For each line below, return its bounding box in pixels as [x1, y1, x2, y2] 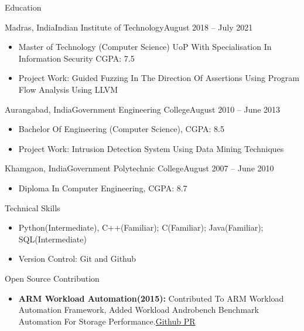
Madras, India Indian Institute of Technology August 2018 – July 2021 [5, 21, 253, 33]
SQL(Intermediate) [18, 232, 87, 245]
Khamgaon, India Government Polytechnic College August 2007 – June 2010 [5, 162, 274, 174]
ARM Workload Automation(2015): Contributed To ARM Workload [18, 292, 284, 304]
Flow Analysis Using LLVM [18, 83, 118, 95]
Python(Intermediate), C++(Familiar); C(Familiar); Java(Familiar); [18, 221, 264, 234]
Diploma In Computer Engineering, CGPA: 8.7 [18, 181, 187, 194]
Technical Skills [5, 201, 60, 214]
